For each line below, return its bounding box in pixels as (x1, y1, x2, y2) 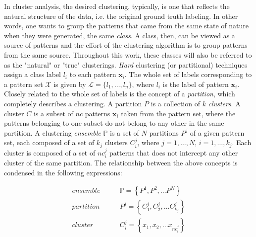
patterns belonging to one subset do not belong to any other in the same (4, 118, 224, 128)
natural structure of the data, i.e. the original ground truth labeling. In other (4, 10, 238, 21)
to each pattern (69, 69, 116, 79)
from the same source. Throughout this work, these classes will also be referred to (4, 49, 252, 60)
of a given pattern (190, 127, 245, 138)
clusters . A (208, 98, 241, 108)
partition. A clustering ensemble (4, 127, 101, 138)
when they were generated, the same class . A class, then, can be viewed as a (4, 30, 235, 40)
